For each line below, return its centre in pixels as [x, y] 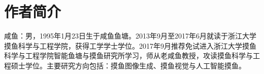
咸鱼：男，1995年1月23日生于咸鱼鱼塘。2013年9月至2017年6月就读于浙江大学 [130, 36]
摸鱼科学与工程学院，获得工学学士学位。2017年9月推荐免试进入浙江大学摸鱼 [130, 45]
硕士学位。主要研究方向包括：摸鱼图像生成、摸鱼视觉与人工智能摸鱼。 [128, 65]
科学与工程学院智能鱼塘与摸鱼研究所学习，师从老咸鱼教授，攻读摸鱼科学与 [128, 55]
